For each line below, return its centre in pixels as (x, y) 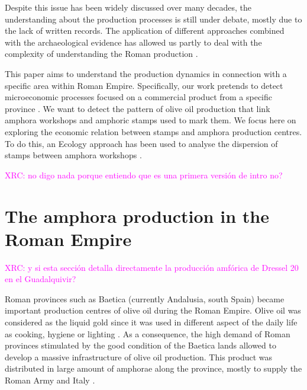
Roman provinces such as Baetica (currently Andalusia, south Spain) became (145, 298)
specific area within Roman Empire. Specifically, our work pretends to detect (144, 85)
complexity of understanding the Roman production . (101, 54)
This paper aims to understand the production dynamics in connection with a (146, 73)
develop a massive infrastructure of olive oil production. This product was (139, 357)
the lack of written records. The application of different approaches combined (145, 31)
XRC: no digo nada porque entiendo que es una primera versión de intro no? (144, 175)
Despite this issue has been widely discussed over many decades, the (128, 7)
